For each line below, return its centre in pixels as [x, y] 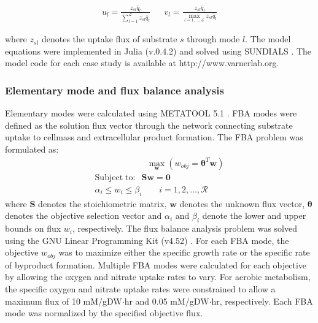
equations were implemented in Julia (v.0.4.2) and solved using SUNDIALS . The [158, 51]
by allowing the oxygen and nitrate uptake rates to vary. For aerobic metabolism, [158, 277]
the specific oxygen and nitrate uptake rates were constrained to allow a [140, 289]
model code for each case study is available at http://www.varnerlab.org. [142, 63]
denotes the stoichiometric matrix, [103, 203]
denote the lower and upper [254, 215]
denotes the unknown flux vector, [242, 203]
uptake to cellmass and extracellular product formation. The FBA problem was [154, 137]
